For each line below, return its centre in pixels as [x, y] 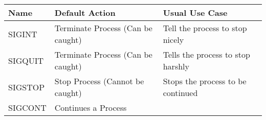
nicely [173, 40]
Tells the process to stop [206, 54]
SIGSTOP [27, 87]
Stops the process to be [205, 81]
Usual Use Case [195, 13]
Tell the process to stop [205, 28]
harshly [176, 66]
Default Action [85, 13]
